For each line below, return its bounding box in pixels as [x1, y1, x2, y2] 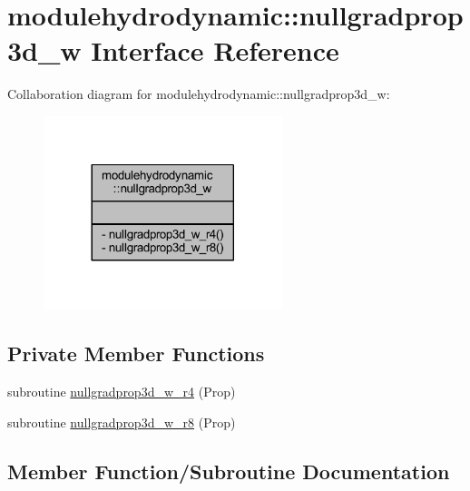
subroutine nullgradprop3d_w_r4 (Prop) [7, 382, 236, 401]
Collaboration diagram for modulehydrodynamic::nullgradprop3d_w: [7, 84, 390, 103]
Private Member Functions [7, 339, 265, 368]
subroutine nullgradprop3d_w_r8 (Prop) [7, 412, 236, 431]
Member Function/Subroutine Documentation [7, 457, 450, 485]
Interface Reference [91, 32, 339, 69]
